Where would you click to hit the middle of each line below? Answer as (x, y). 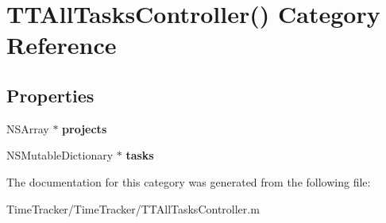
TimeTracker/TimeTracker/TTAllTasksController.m (133, 208)
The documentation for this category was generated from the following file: (189, 181)
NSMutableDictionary (60, 155)
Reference (62, 45)
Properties (50, 95)
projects (85, 128)
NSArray (28, 128)
